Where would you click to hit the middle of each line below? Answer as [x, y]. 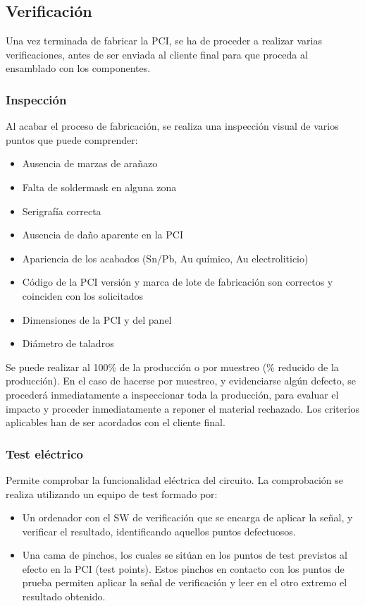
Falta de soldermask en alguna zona [99, 187]
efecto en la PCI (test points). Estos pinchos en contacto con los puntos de [183, 568]
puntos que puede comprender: [72, 139]
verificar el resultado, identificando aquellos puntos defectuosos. [159, 531]
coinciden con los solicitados [83, 295]
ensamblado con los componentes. [78, 68]
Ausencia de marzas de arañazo [90, 163]
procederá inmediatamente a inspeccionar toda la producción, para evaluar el [172, 394]
